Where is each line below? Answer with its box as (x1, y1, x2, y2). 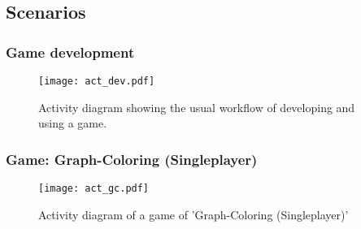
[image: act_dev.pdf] (38, 76, 155, 87)
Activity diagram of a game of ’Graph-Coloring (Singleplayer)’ (38, 205, 349, 223)
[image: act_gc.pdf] (38, 183, 150, 195)
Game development (6, 41, 135, 62)
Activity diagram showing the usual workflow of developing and (38, 98, 355, 115)
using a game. (38, 114, 107, 132)
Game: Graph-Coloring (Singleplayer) (6, 149, 258, 169)
